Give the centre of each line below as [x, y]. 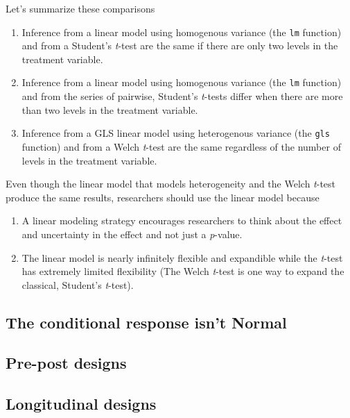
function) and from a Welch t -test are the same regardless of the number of [181, 146]
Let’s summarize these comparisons [80, 8]
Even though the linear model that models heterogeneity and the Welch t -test [171, 184]
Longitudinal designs [81, 404]
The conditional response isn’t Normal [146, 322]
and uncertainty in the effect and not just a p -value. [132, 234]
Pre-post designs [66, 363]
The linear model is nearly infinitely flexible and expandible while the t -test [182, 257]
